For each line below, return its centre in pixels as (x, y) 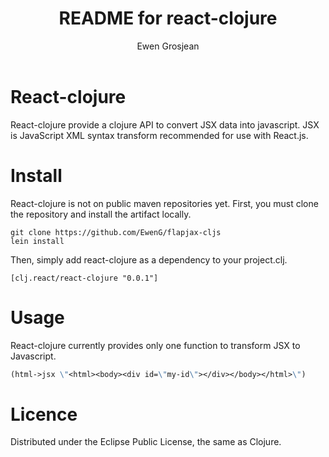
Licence (44, 414)
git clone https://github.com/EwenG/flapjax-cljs (116, 232)
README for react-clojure (168, 18)
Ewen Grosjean (168, 46)
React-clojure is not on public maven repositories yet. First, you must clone (164, 203)
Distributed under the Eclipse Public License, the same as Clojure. (146, 442)
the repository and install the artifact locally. (101, 214)
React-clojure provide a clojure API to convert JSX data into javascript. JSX (165, 124)
